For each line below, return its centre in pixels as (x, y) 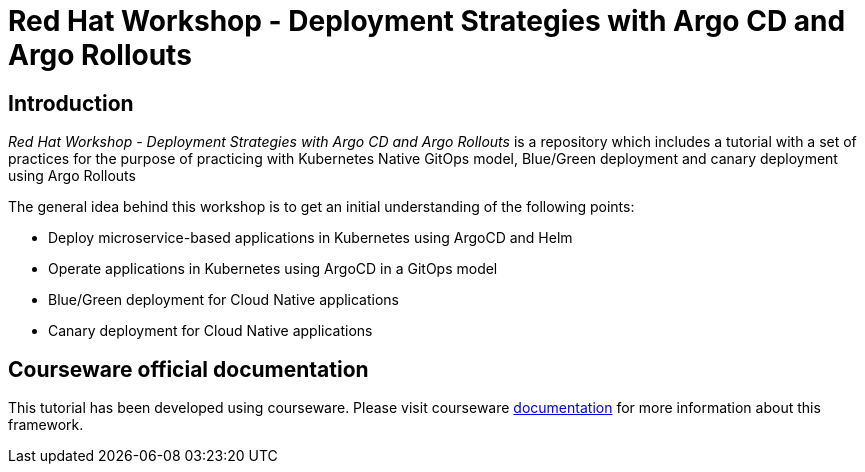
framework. (46, 425)
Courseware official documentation (188, 369)
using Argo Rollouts (72, 176)
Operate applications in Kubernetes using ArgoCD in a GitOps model (273, 269)
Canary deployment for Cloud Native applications (210, 331)
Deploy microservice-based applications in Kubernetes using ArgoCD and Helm (310, 238)
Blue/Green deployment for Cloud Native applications (224, 300)
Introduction (71, 103)
